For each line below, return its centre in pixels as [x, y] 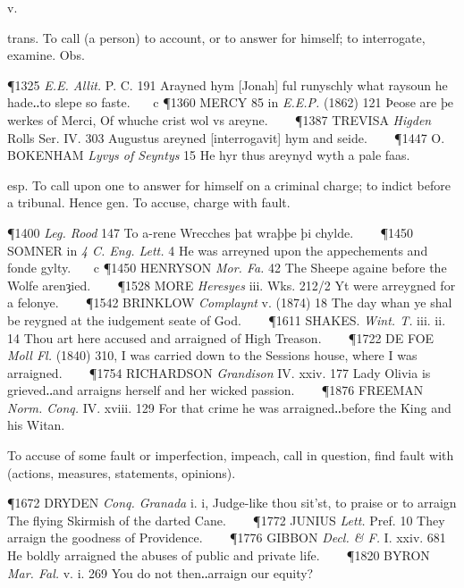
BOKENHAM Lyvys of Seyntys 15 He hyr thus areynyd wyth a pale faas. [209, 155]
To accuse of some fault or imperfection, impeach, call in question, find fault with [231, 455]
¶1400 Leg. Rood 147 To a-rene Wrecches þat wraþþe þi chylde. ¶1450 [210, 232]
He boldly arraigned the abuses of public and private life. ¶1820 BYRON [219, 555]
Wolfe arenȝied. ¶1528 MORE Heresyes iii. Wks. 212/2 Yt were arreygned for [232, 285]
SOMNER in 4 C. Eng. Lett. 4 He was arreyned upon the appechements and [218, 250]
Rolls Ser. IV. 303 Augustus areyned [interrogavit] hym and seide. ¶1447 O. [226, 137]
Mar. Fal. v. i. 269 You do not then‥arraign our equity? [160, 572]
